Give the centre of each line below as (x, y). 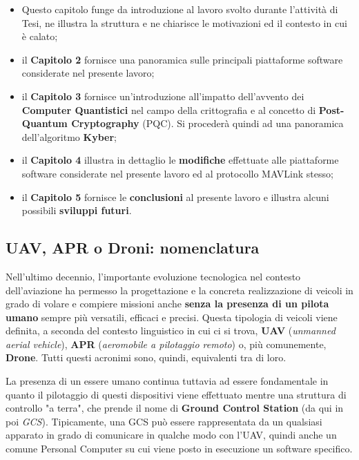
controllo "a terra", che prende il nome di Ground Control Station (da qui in (175, 408)
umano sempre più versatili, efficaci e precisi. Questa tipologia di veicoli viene (172, 317)
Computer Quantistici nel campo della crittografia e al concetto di (169, 109)
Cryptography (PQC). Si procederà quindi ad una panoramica (207, 123)
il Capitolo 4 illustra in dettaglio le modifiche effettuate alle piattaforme (180, 160)
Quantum (45, 123)
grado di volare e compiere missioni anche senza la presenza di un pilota (167, 304)
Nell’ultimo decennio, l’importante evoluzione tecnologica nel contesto (153, 276)
